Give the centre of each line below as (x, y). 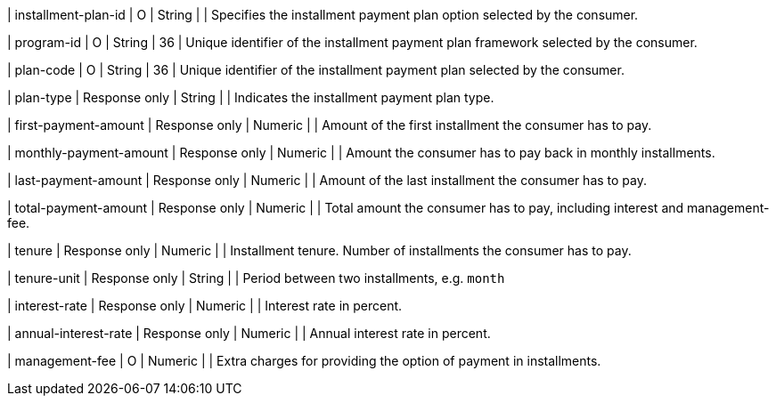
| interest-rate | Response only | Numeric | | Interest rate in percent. (205, 306)
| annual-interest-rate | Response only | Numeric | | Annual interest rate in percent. (249, 333)
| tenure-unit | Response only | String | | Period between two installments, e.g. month (256, 278)
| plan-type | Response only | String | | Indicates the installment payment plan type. (251, 97)
